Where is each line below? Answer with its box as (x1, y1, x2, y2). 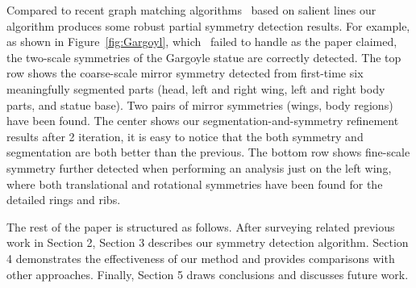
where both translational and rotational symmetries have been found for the (6, 175, 383, 192)
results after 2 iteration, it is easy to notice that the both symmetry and (6, 127, 364, 144)
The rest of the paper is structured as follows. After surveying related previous (6, 218, 395, 235)
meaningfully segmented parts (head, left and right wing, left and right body (6, 80, 385, 97)
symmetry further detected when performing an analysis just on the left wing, (6, 159, 392, 176)
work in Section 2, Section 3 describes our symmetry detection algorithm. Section (6, 234, 409, 251)
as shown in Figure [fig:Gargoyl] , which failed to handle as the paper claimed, (6, 33, 397, 50)
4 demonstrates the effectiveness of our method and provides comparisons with (6, 249, 395, 266)
